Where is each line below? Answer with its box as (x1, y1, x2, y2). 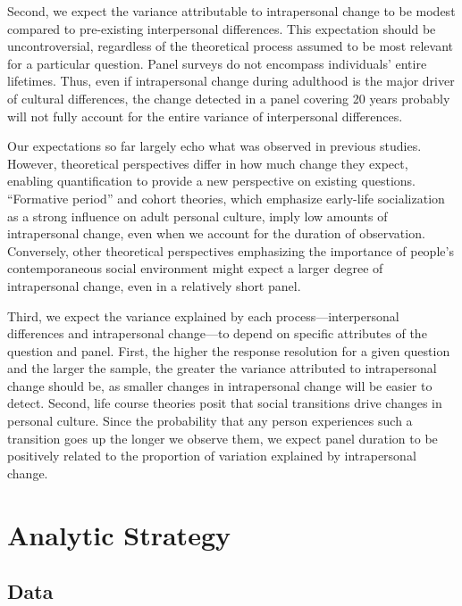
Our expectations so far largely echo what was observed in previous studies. (7, 137, 422, 155)
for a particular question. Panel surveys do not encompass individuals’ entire (7, 54, 427, 72)
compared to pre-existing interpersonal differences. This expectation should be (7, 19, 436, 37)
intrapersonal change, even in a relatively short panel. (7, 276, 301, 295)
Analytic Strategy (7, 516, 231, 552)
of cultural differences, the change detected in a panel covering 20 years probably (7, 88, 450, 107)
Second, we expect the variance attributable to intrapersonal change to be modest (7, 2, 456, 20)
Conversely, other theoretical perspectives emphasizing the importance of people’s (7, 241, 454, 260)
